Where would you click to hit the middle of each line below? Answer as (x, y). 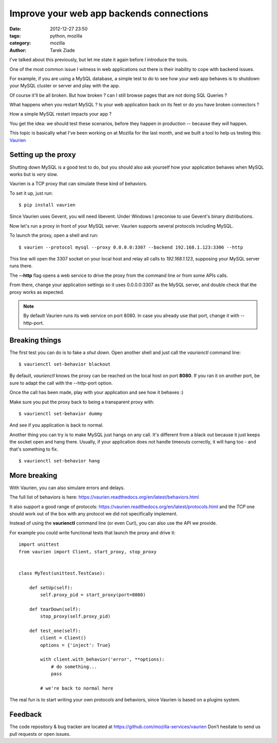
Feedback (26, 714)
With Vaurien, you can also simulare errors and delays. (67, 488)
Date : (15, 29)
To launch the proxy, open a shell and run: (54, 235)
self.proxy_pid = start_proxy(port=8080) (93, 595)
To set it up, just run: (31, 193)
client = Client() (63, 638)
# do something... (74, 666)
